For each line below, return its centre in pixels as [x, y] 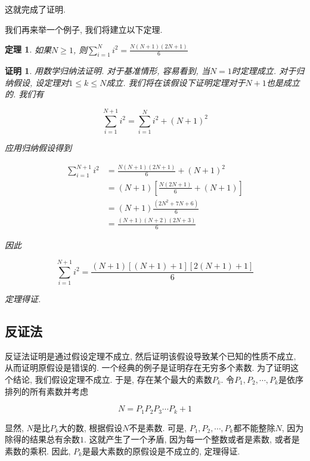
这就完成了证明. [35, 9]
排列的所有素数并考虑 [46, 391]
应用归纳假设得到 [38, 148]
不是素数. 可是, [158, 427]
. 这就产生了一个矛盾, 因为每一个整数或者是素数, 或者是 [192, 439]
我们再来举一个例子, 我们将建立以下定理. [84, 29]
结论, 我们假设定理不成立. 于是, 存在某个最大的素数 [112, 379]
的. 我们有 [24, 94]
